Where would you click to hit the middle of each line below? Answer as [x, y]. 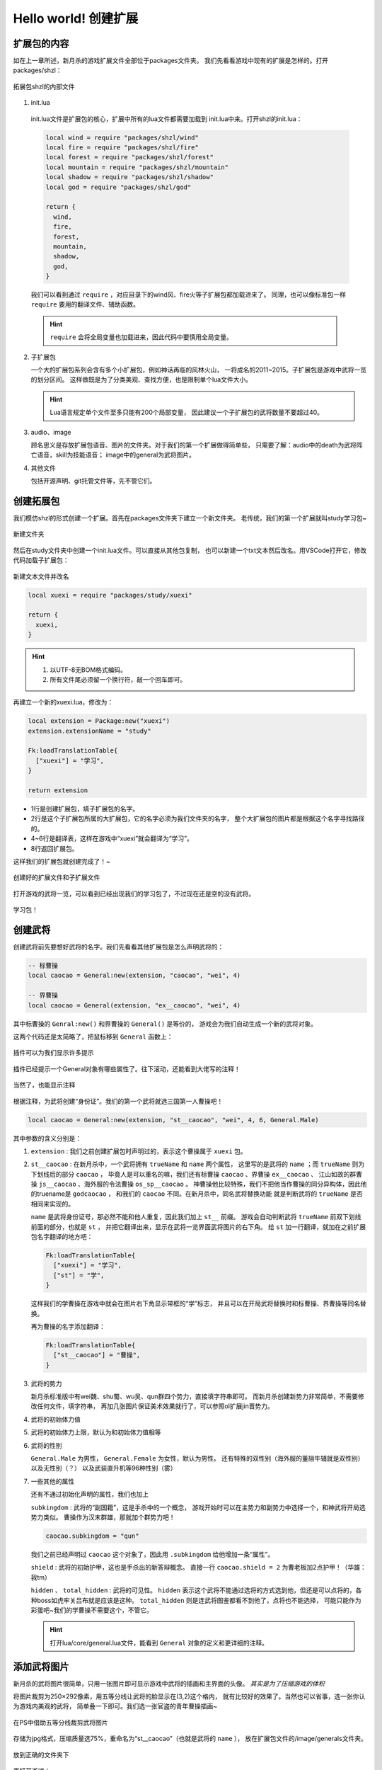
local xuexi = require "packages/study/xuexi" [110, 595]
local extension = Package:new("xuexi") [99, 721]
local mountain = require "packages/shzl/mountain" [137, 167]
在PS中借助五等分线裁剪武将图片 [60, 1722]
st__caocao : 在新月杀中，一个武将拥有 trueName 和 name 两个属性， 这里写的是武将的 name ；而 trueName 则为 [197, 1164]
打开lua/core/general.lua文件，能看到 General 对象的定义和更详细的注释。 [159, 1643]
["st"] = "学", [79, 1275]
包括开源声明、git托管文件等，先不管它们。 [93, 481]
